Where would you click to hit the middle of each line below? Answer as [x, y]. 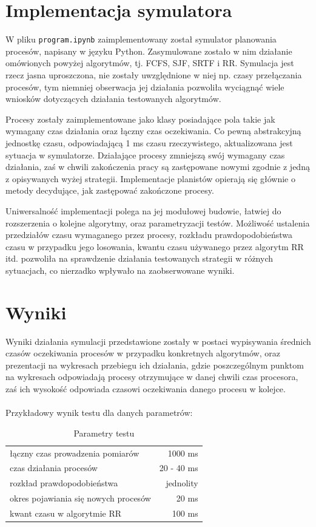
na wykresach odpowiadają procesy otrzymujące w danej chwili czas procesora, [152, 377]
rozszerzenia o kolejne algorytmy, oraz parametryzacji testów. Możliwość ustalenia [158, 223]
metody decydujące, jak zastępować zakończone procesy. [110, 190]
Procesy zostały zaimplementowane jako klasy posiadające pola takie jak [140, 119]
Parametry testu [104, 433]
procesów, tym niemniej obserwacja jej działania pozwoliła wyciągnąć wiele [145, 87]
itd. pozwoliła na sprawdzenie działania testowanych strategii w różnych [140, 258]
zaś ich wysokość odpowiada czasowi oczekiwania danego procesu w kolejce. [146, 388]
